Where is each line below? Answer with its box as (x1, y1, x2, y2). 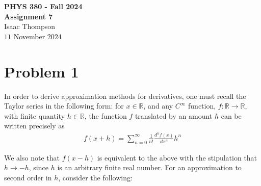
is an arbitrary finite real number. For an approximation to (57, 162, 242, 173)
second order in (4, 172, 52, 182)
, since (29, 162, 48, 173)
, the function (84, 110, 127, 121)
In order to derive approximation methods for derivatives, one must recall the (4, 90, 246, 101)
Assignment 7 (4, 11, 53, 21)
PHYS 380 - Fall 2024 (4, 1, 83, 11)
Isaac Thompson (4, 21, 56, 32)
